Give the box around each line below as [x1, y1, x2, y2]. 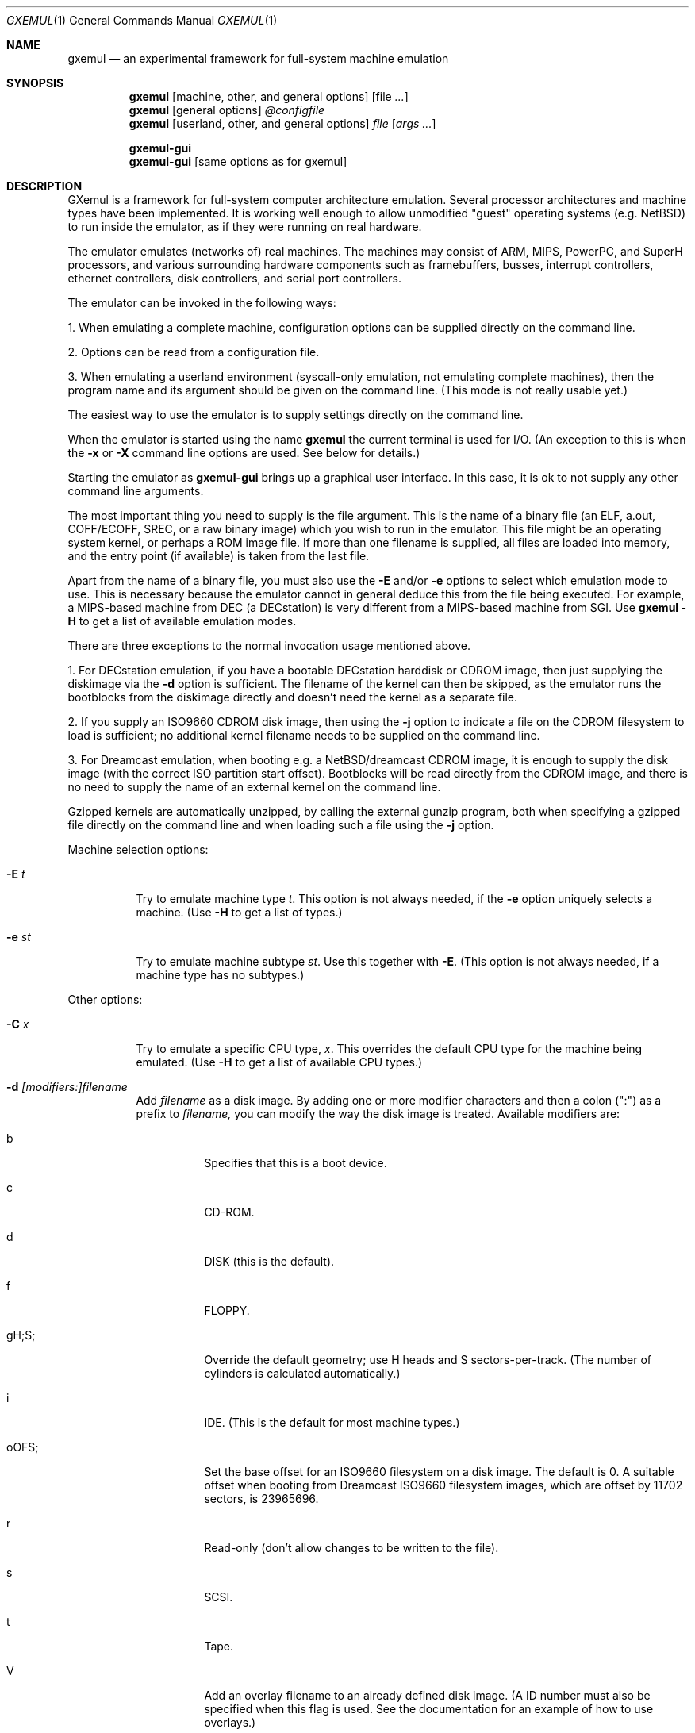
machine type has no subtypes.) [136, 968, 305, 982]
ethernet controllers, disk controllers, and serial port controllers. [67, 271, 401, 285]
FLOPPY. [204, 1304, 250, 1317]
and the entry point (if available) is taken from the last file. [67, 549, 370, 563]
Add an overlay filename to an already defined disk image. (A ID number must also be [204, 1689, 651, 1702]
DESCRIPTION [6, 179, 83, 193]
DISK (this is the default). [204, 1255, 335, 1268]
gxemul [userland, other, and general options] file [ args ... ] [129, 117, 436, 130]
